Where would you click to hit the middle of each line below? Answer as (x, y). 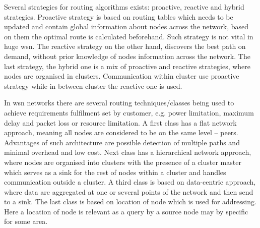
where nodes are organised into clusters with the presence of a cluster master (123, 162)
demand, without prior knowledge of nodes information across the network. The (127, 56)
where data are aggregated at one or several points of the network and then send (129, 191)
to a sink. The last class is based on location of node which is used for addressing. (130, 202)
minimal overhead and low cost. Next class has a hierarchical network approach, (128, 152)
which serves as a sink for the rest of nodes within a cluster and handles (115, 172)
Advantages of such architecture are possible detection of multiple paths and (122, 142)
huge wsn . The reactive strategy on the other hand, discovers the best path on (125, 46)
